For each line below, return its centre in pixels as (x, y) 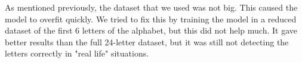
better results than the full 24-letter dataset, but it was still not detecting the (147, 42)
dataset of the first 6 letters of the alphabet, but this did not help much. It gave (151, 30)
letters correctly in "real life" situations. (77, 53)
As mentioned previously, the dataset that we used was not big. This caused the (151, 7)
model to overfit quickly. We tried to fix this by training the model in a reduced (151, 19)
